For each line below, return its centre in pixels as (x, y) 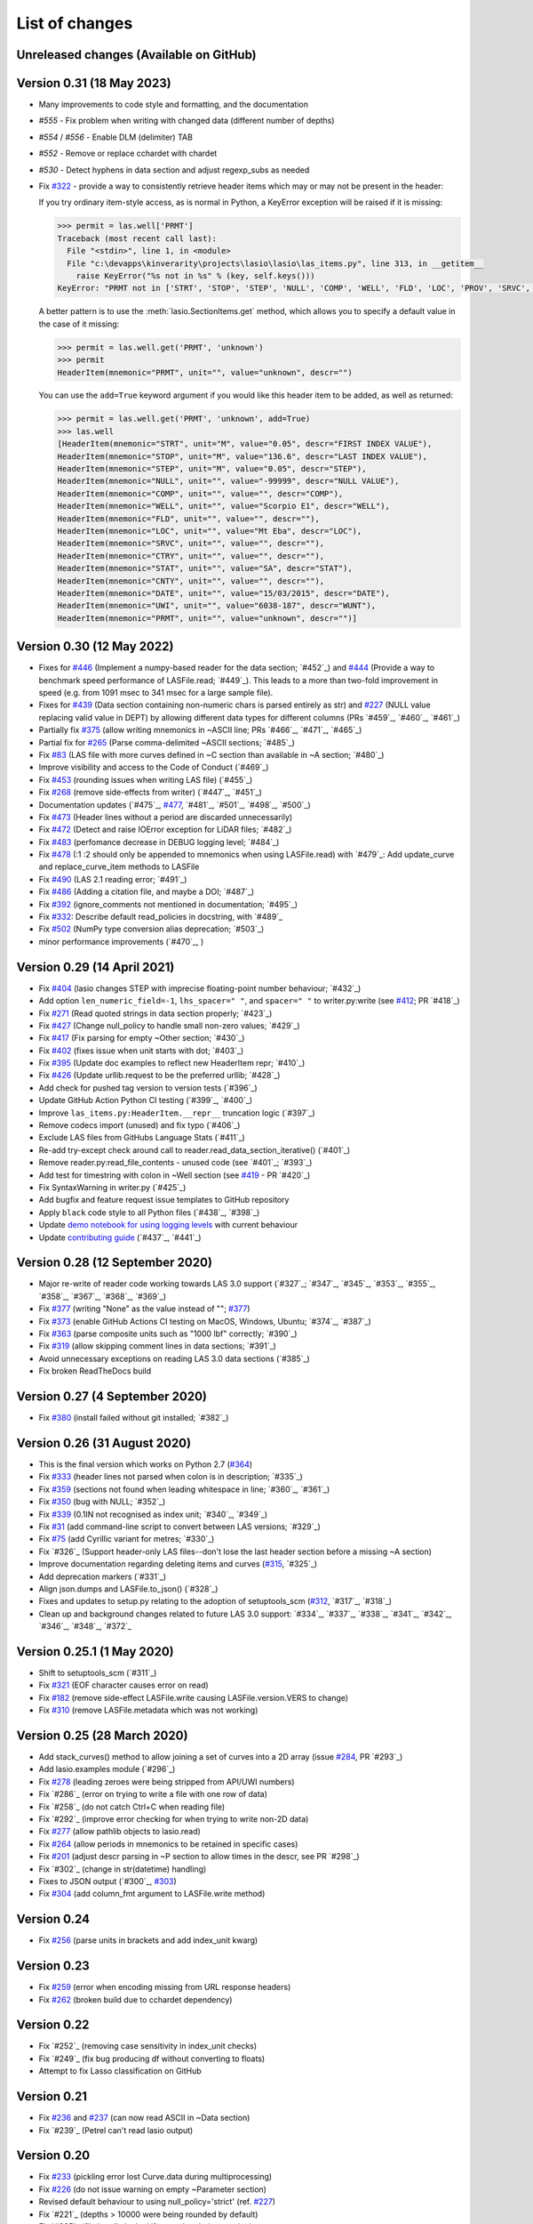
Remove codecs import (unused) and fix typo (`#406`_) (139, 1125)
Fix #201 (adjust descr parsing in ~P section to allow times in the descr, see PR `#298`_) (199, 1857)
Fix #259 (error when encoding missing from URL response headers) (165, 1987)
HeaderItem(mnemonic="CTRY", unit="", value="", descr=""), (191, 556)
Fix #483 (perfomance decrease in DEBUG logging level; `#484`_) (159, 842)
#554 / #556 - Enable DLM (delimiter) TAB (115, 137)
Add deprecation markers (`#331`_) (103, 1576)
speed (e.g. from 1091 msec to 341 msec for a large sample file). (156, 693)
